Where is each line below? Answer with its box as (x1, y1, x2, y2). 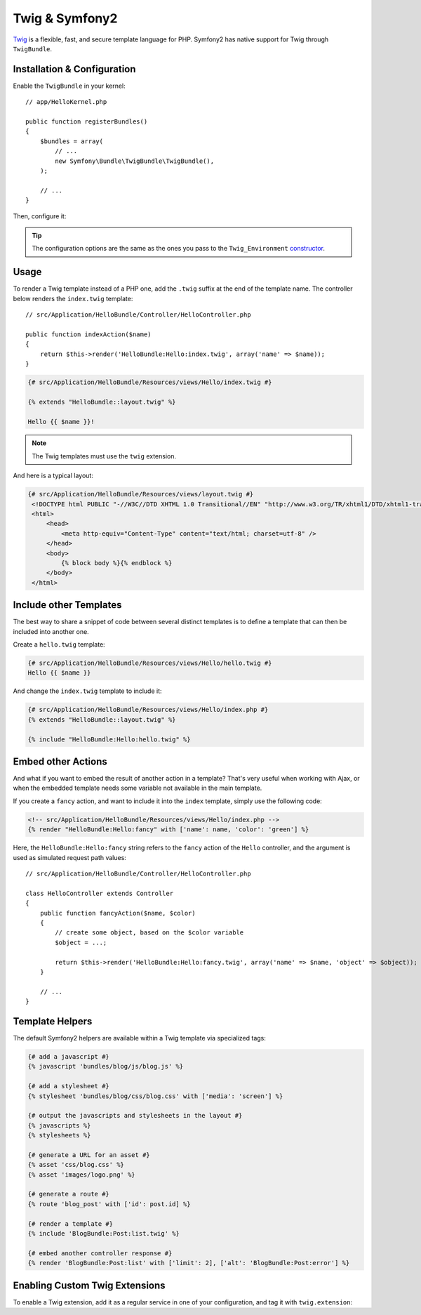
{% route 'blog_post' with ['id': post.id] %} (27, 1200, 191, 1208)
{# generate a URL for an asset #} (27, 1151, 150, 1158)
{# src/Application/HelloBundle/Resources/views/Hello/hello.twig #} (27, 659, 272, 667)
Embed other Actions (13, 755, 108, 767)
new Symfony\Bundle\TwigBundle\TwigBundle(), (55, 157, 214, 165)
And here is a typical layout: (13, 471, 94, 480)
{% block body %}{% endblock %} (60, 559, 173, 567)
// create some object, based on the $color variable (55, 929, 244, 937)
